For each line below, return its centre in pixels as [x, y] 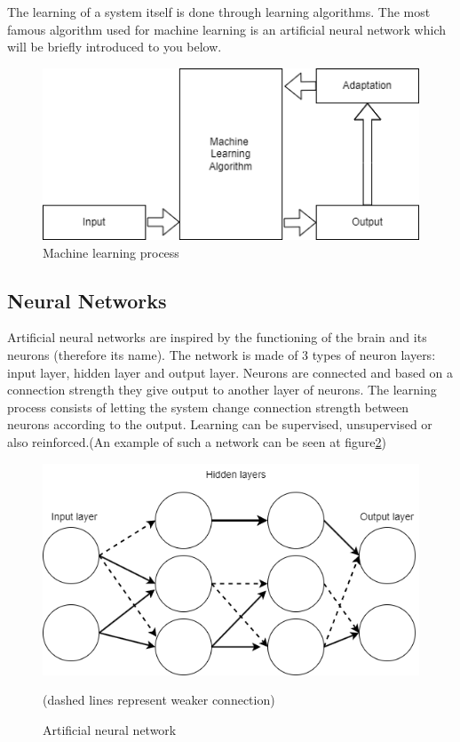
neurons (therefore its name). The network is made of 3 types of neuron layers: [222, 355]
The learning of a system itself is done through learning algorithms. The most [219, 12]
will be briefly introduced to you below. [115, 47]
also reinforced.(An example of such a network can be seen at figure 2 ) [197, 441]
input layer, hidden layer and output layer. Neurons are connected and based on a [230, 372]
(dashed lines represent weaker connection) [159, 700]
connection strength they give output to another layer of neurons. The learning [222, 390]
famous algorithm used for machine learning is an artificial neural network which [226, 29]
